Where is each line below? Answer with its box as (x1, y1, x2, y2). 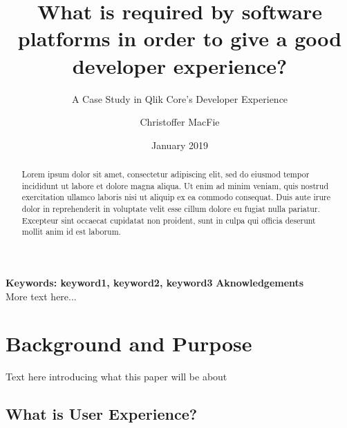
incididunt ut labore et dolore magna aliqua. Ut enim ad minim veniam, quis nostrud (21, 179, 328, 191)
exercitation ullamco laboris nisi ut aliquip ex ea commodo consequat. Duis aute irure (21, 191, 330, 203)
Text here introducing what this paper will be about (6, 369, 227, 384)
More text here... (6, 289, 77, 303)
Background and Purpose (6, 329, 252, 358)
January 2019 (151, 137, 208, 152)
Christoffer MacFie (140, 115, 220, 129)
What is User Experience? (6, 403, 198, 425)
